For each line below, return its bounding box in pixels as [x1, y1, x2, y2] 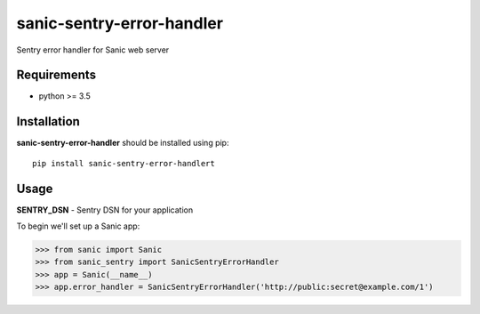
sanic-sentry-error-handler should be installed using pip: [16, 138, 229, 149]
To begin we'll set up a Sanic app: [16, 221, 140, 231]
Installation [16, 114, 80, 129]
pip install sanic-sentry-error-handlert [32, 158, 215, 168]
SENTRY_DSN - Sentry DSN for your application [16, 205, 194, 215]
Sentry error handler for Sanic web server [16, 44, 170, 55]
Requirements [16, 68, 97, 83]
